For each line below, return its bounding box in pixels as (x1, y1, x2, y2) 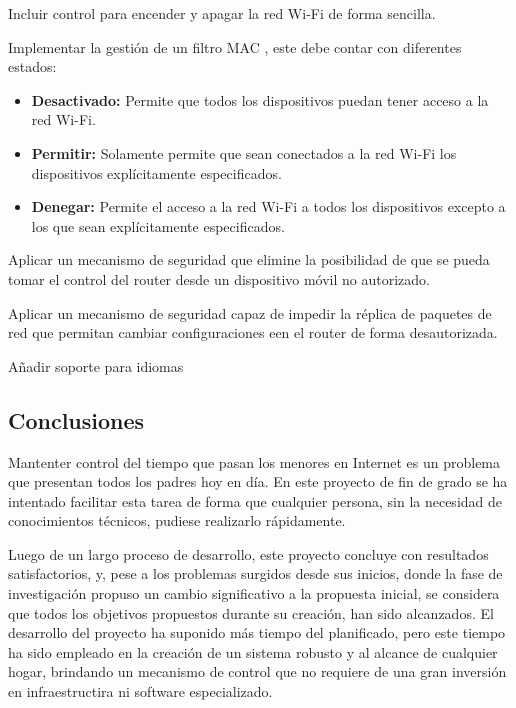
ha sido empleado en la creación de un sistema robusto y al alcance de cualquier (8, 641, 498, 662)
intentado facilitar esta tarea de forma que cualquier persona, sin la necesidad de (8, 490, 503, 511)
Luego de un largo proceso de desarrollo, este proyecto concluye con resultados (8, 543, 489, 564)
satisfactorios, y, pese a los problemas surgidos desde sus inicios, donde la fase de (8, 563, 503, 584)
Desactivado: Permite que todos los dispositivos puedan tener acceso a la (31, 89, 489, 110)
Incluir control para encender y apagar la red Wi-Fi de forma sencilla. (8, 3, 436, 23)
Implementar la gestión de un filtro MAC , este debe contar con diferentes (8, 36, 462, 57)
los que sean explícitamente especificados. (31, 215, 285, 236)
